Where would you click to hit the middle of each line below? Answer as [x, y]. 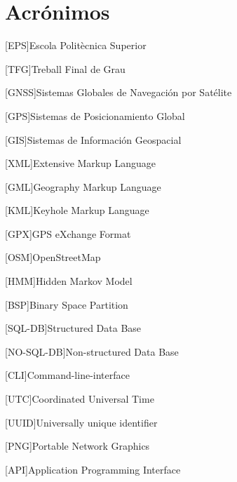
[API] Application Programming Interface [93, 469]
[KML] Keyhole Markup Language [77, 210]
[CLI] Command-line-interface [67, 375]
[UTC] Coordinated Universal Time [80, 399]
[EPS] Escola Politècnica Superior [76, 45]
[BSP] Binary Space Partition [67, 304]
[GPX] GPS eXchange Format [68, 233]
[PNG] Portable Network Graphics [77, 446]
